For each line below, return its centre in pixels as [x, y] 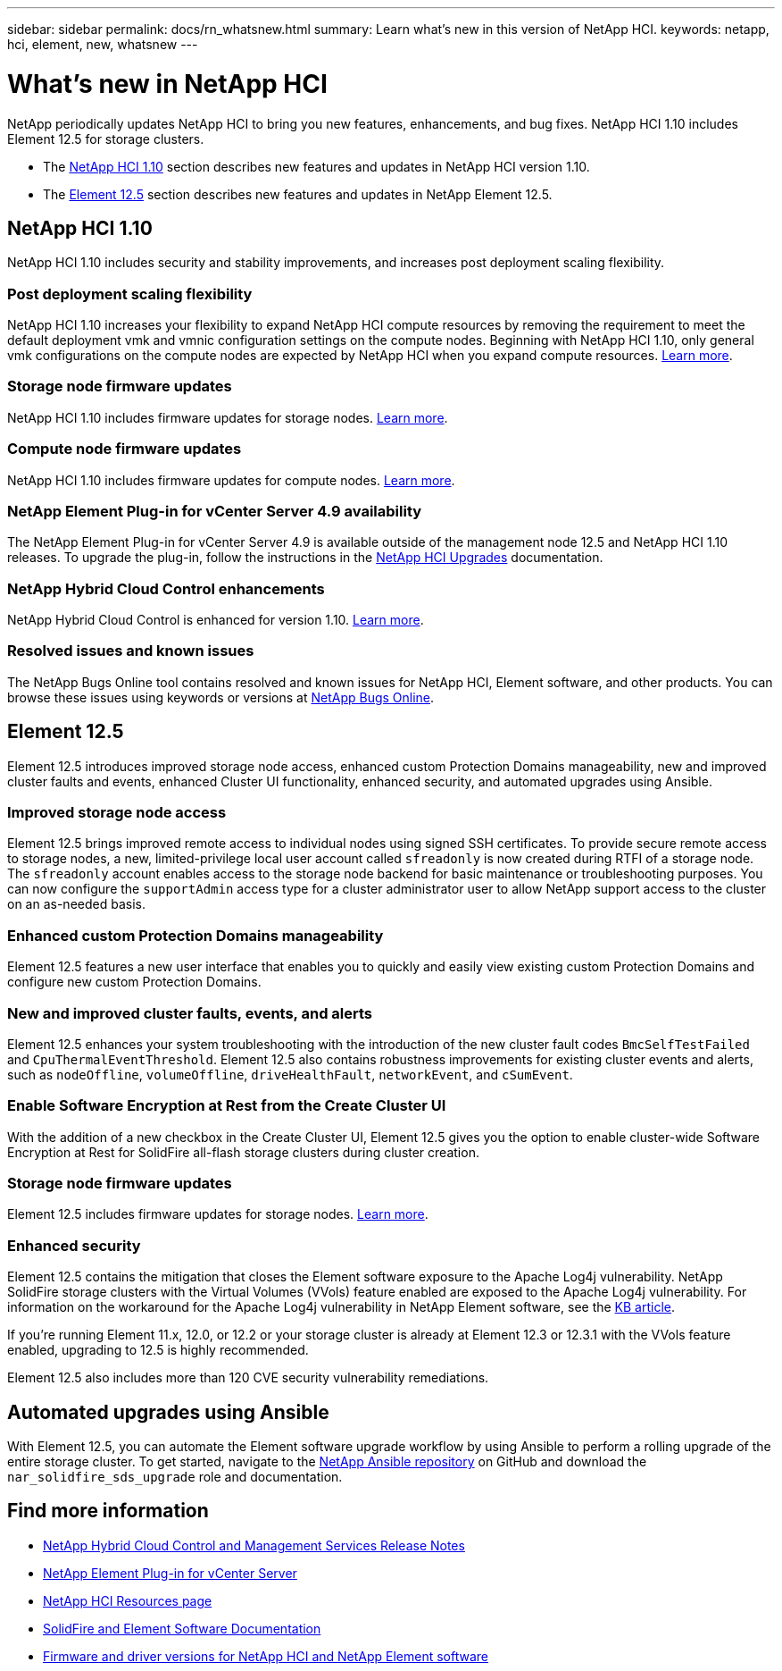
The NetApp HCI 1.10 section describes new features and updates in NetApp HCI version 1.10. [316, 166]
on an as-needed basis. [76, 904]
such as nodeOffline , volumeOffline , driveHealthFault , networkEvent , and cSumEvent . [290, 1074]
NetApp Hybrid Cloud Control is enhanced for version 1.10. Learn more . [216, 620]
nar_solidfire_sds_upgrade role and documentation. [175, 1477]
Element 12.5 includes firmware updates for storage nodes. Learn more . [218, 1214]
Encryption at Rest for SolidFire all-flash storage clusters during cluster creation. [243, 1152]
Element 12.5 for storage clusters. [106, 139]
